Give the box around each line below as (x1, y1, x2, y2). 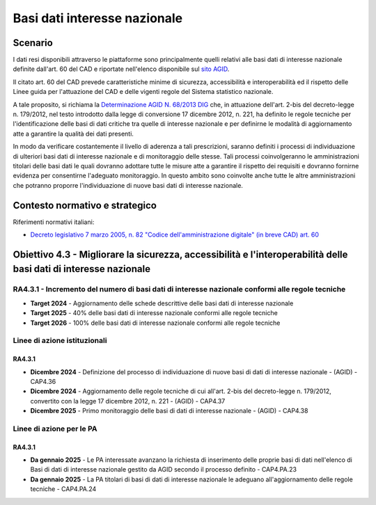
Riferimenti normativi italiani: (13, 218, 95, 226)
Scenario (13, 37, 54, 49)
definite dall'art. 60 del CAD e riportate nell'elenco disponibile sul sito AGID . (13, 65, 230, 73)
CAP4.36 (30, 377, 56, 385)
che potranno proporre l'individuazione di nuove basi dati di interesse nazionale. (13, 181, 244, 189)
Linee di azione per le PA (13, 424, 97, 433)
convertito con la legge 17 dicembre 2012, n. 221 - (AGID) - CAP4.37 (30, 396, 226, 405)
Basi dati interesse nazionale (13, 10, 183, 26)
